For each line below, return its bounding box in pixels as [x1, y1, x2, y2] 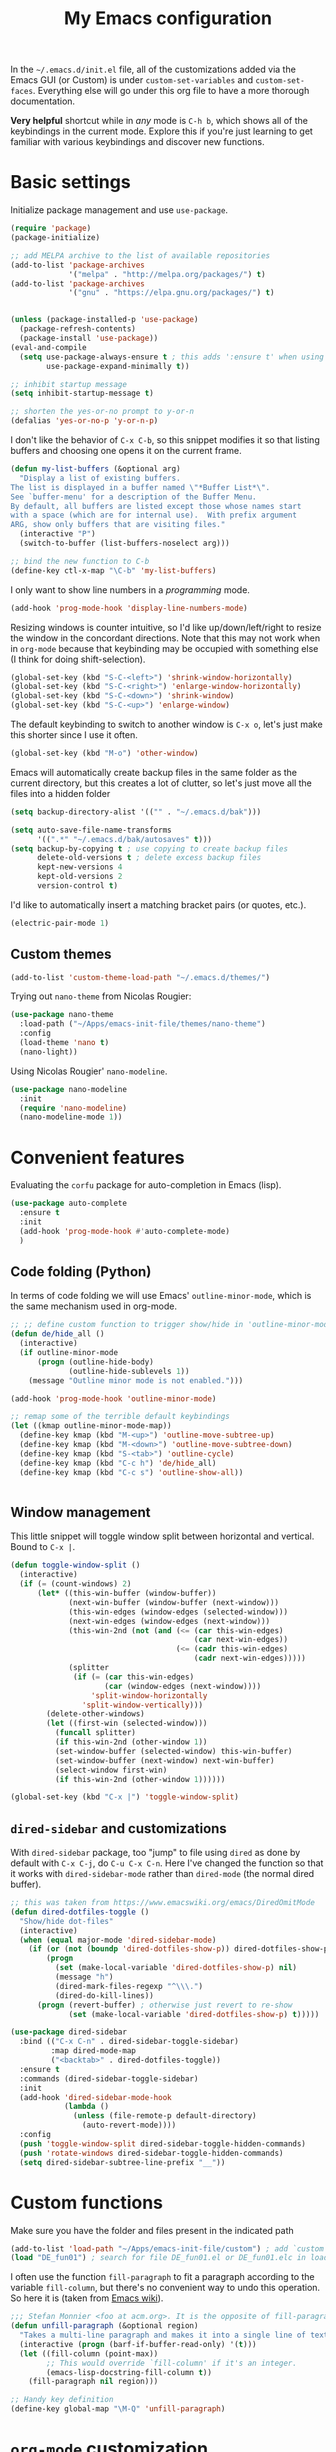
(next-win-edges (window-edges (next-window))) [68, 1616, 271, 1626]
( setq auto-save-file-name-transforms [10, 825, 172, 835]
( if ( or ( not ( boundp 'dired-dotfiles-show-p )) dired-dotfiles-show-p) [28, 1944, 333, 1954]
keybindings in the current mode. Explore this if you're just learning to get [10, 125, 313, 137]
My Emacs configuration [63, 7, 273, 30]
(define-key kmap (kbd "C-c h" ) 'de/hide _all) [19, 1458, 217, 1468]
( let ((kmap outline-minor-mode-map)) [10, 1421, 172, 1431]
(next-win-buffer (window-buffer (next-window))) [68, 1597, 280, 1607]
